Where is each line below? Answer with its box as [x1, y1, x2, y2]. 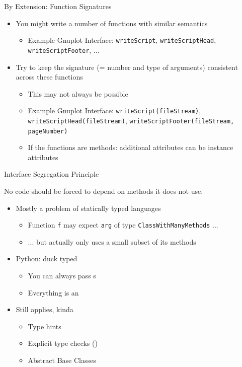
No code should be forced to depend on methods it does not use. [4, 186, 203, 196]
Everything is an [28, 287, 79, 298]
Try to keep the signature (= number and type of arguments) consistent [16, 61, 238, 72]
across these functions [16, 71, 83, 82]
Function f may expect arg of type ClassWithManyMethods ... [28, 219, 218, 230]
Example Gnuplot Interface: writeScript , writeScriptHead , [28, 35, 216, 45]
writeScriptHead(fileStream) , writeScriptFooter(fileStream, [28, 115, 234, 125]
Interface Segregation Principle [4, 169, 99, 179]
